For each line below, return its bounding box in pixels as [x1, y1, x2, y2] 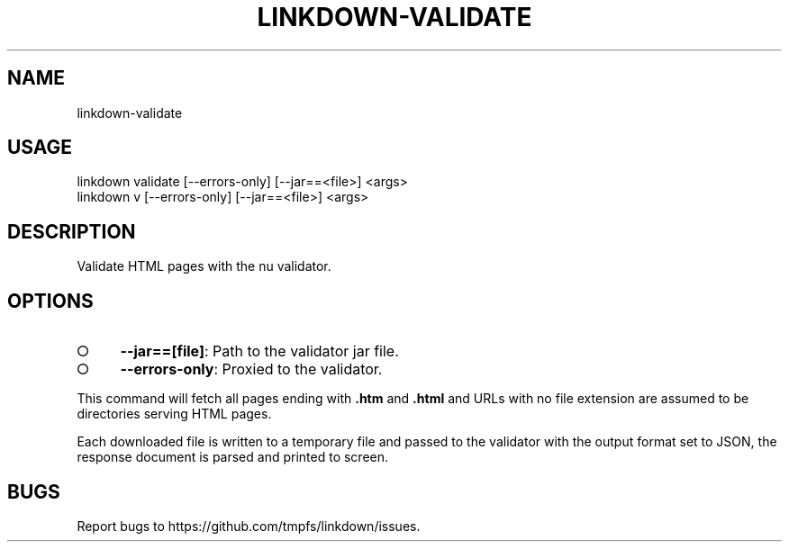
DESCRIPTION [7, 220, 136, 243]
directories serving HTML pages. [77, 406, 272, 422]
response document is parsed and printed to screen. [77, 449, 389, 465]
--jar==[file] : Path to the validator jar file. [120, 342, 399, 361]
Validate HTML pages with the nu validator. [77, 258, 331, 274]
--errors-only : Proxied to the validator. [120, 360, 383, 379]
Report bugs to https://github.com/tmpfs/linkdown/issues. [77, 517, 421, 534]
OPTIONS [7, 289, 94, 312]
